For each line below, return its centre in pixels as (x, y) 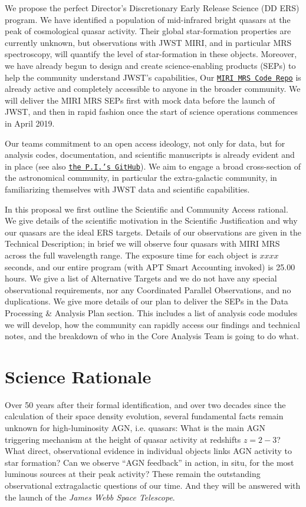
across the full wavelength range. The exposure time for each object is (131, 255)
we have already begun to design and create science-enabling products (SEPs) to (150, 65)
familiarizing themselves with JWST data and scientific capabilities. (127, 189)
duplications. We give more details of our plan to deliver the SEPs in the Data (147, 301)
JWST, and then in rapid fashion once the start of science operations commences (151, 112)
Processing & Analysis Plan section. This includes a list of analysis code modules (151, 312)
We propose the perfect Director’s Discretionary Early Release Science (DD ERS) (152, 8)
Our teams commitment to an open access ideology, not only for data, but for (145, 143)
